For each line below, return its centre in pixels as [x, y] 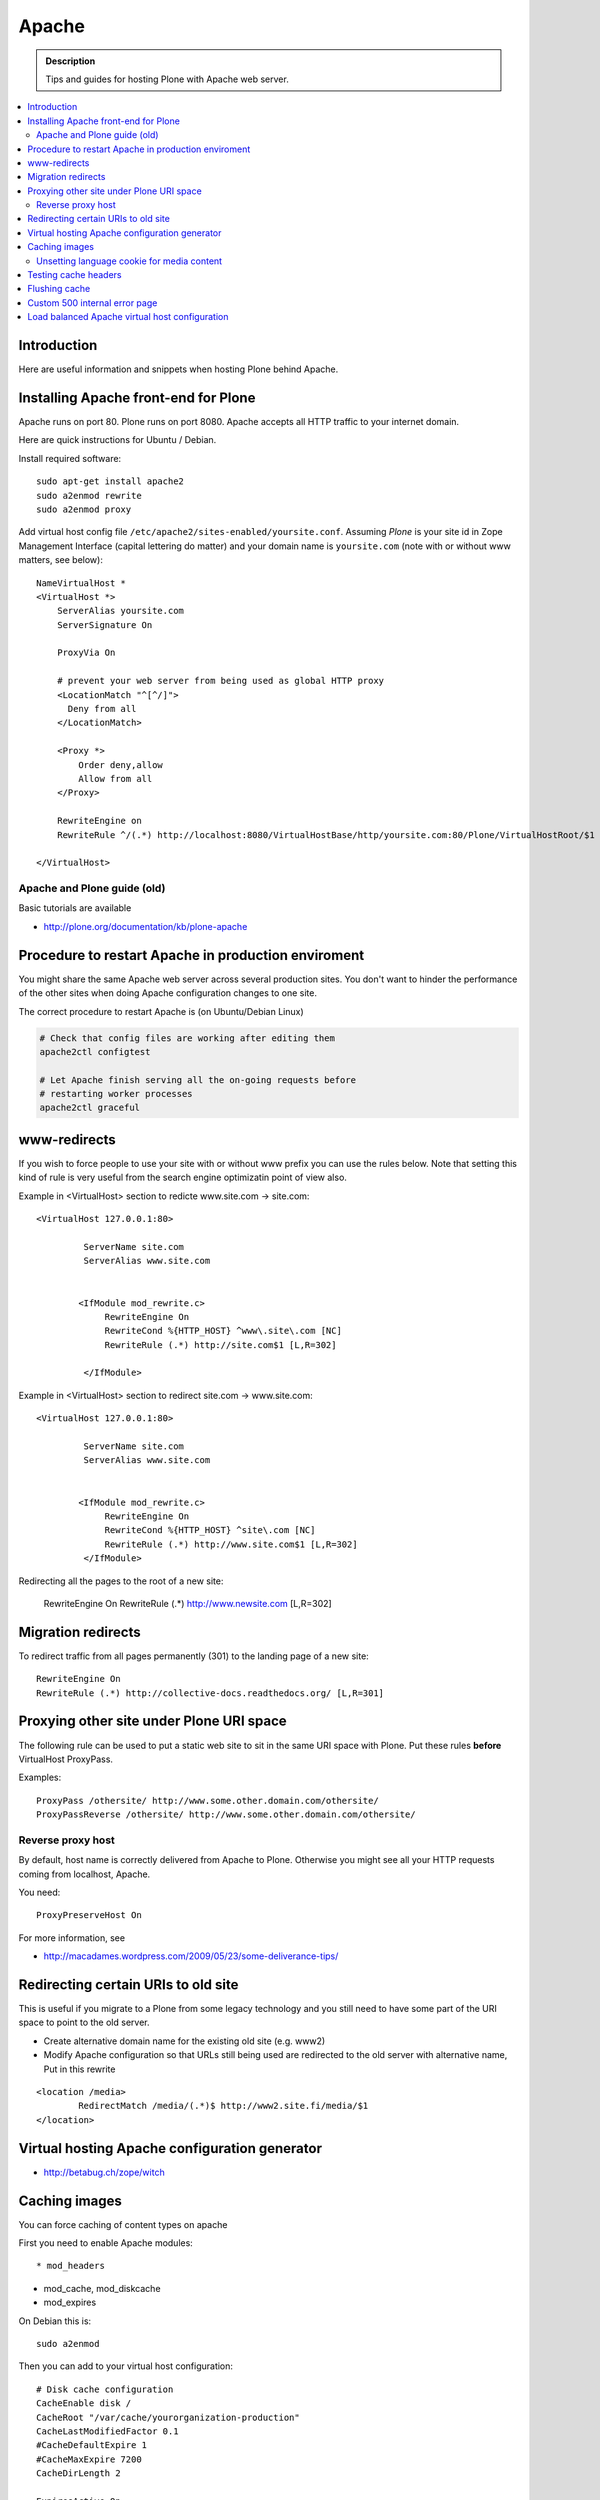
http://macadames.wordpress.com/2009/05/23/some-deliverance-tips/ [191, 1956]
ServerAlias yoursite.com [120, 611]
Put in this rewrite [79, 2069]
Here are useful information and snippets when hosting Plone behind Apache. [178, 369]
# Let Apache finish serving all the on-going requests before [198, 1079]
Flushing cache [59, 289]
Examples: [40, 1777]
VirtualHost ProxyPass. [66, 1759]
